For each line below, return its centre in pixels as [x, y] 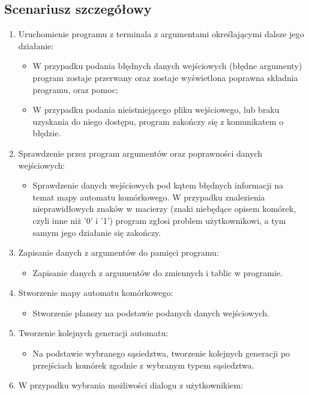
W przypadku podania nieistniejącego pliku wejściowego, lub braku [156, 110]
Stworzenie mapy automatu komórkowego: [96, 293]
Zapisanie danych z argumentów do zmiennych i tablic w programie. [157, 272]
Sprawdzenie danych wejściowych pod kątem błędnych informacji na [158, 185]
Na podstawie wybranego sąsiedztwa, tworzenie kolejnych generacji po [161, 353]
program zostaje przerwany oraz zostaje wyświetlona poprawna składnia [165, 77]
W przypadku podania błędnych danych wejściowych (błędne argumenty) [167, 66]
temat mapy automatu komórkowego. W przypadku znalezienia [149, 197]
